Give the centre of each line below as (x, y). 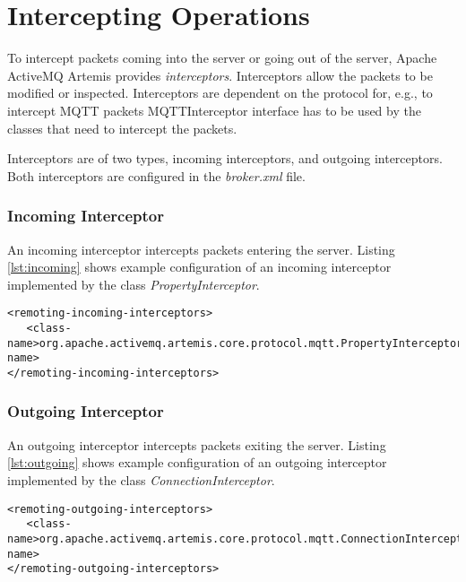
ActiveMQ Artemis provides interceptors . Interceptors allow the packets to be (220, 75)
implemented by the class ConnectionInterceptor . (141, 479)
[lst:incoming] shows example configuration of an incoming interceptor (199, 267)
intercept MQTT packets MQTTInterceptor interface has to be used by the (214, 110)
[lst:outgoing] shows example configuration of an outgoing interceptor (197, 462)
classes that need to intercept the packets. (122, 128)
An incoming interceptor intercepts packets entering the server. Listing (201, 249)
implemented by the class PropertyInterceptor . (134, 284)
